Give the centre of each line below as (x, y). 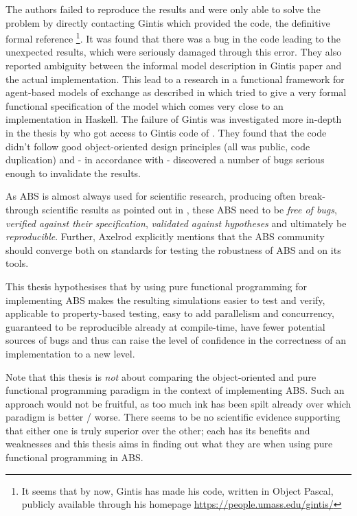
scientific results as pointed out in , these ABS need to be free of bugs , (189, 209)
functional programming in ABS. (74, 457)
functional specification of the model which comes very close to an (145, 105)
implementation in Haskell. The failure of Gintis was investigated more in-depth (174, 119)
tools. (17, 263)
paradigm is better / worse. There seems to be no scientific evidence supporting (173, 417)
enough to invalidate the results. (73, 173)
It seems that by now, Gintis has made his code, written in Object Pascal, (177, 490)
